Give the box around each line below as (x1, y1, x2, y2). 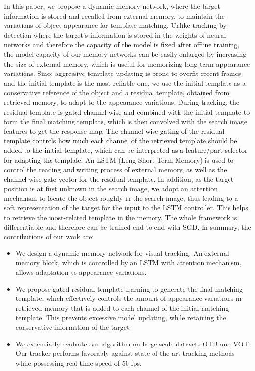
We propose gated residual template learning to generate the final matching (15, 283, 243, 294)
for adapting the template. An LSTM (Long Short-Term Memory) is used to (4, 154, 234, 165)
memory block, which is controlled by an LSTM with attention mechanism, (15, 257, 242, 268)
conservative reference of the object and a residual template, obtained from (4, 87, 229, 98)
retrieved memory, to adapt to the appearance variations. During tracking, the (4, 97, 240, 107)
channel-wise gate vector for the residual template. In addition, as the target (4, 173, 234, 184)
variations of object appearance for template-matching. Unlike (4, 20, 190, 30)
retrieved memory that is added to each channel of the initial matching (15, 302, 229, 313)
